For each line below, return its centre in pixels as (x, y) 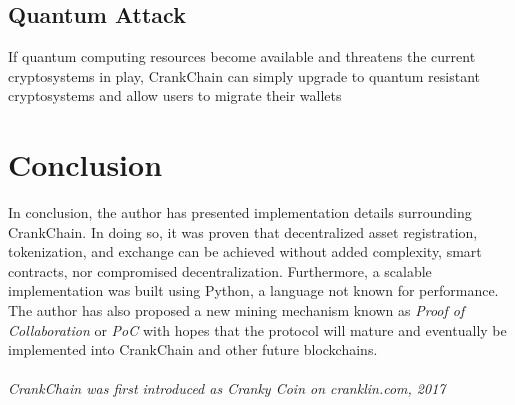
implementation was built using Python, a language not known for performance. (253, 290)
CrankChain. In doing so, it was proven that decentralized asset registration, (243, 231)
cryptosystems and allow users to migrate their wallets (175, 95)
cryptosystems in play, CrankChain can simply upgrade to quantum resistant (244, 75)
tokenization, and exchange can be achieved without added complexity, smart (245, 251)
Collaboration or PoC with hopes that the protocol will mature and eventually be (257, 329)
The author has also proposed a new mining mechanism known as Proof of (236, 310)
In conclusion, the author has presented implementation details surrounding (240, 212)
